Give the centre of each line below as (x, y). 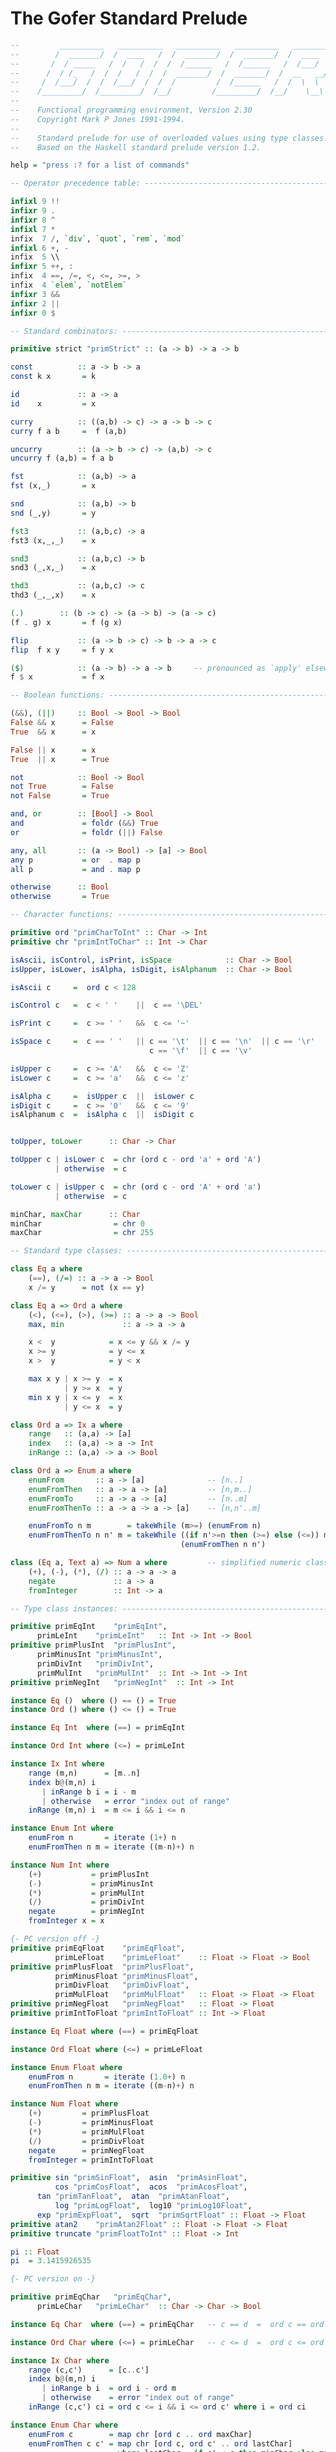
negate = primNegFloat (86, 2150)
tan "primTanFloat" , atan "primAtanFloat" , (133, 2197)
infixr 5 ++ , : (42, 267)
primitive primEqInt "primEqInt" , (89, 1627)
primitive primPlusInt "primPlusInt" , (93, 1645)
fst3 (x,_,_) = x (53, 540)
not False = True (60, 796)
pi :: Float (35, 2252)
